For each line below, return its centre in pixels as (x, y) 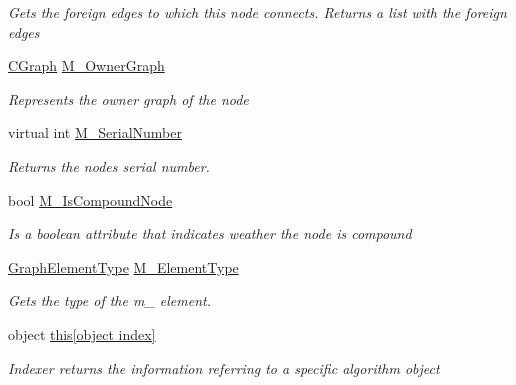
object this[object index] (82, 333)
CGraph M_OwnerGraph (86, 65)
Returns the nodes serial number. (109, 165)
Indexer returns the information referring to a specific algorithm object (224, 367)
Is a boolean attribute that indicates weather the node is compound (210, 233)
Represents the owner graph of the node (128, 98)
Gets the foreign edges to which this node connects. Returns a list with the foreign (257, 12)
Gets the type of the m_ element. (110, 300)
